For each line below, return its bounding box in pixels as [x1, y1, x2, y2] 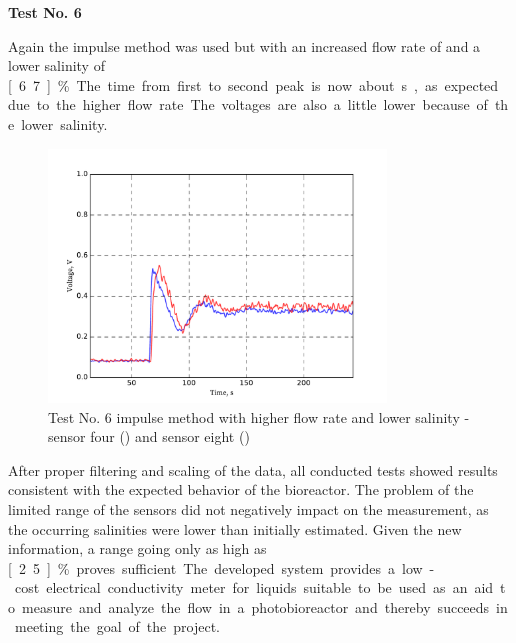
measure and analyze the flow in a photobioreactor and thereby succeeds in [21, 596, 508, 617]
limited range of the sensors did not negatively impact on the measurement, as [8, 498, 489, 519]
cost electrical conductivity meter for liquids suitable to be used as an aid [14, 577, 494, 598]
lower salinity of [8, 55, 105, 76]
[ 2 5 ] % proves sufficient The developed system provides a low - [8, 557, 435, 578]
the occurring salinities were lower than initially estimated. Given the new [8, 518, 462, 539]
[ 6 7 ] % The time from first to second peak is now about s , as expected [8, 74, 499, 95]
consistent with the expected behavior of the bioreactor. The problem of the [8, 479, 474, 500]
